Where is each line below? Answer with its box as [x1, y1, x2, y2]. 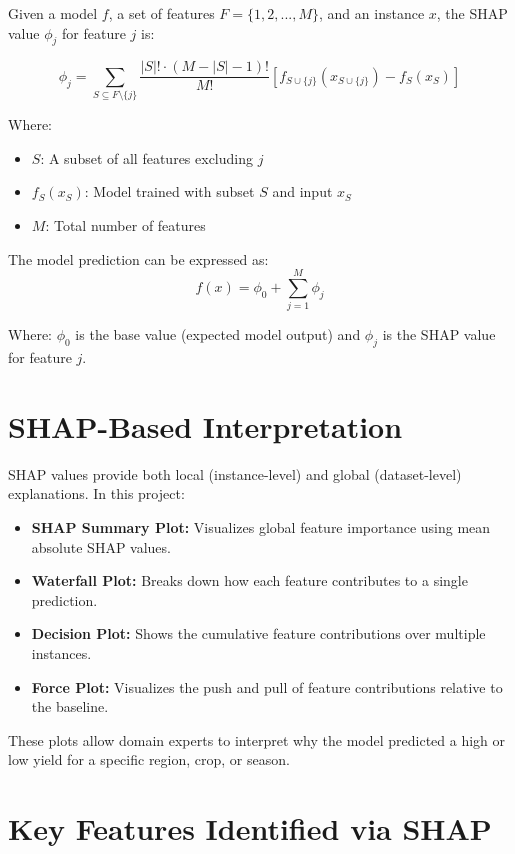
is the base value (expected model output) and [75, 324, 361, 345]
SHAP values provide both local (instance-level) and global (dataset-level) [8, 463, 462, 484]
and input [272, 181, 333, 202]
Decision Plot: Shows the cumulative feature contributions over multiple [31, 623, 486, 644]
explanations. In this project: [8, 483, 185, 504]
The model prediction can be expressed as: [8, 248, 269, 269]
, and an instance [319, 3, 425, 23]
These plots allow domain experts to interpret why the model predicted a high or [8, 729, 506, 750]
